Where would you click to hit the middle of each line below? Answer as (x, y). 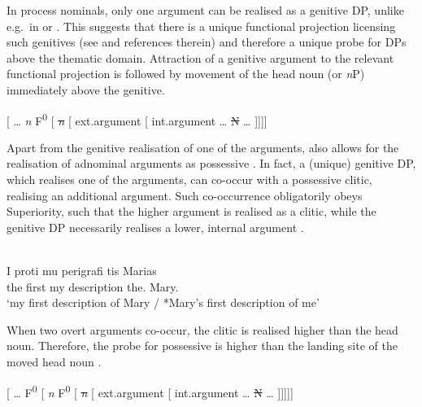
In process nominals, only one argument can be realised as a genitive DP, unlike (205, 10)
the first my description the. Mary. (93, 286)
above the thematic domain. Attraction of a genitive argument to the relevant (200, 57)
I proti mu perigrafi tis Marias (82, 270)
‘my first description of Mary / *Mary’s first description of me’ (163, 302)
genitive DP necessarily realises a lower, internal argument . (155, 227)
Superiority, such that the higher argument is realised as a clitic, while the (191, 211)
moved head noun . (54, 361)
